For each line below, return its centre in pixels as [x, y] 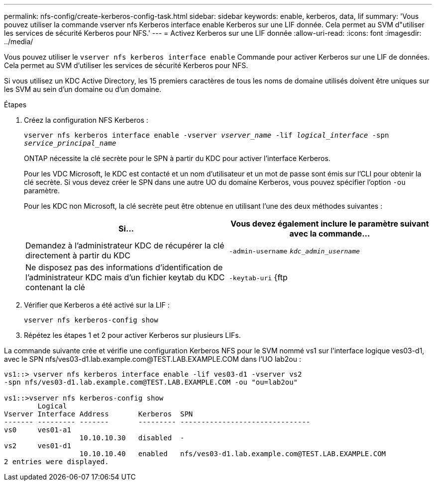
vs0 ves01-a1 [38, 430]
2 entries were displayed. [56, 462]
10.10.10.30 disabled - [132, 438]
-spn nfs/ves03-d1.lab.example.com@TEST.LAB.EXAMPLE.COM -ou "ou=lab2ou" [151, 382]
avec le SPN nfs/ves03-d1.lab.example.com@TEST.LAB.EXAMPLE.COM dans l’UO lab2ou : [153, 359]
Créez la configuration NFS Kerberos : [86, 120]
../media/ [19, 41]
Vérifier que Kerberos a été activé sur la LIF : [97, 305]
